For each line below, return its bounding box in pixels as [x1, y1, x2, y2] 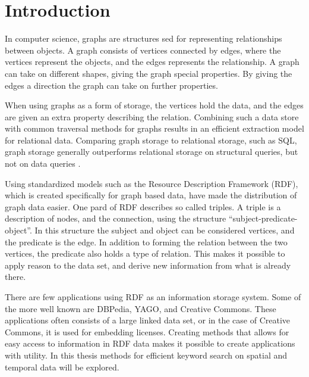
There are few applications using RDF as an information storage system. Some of [5, 291, 301, 303]
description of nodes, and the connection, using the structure [5, 212, 226, 225]
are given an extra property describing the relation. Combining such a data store [5, 110, 299, 123]
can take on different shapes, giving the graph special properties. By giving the [5, 67, 292, 79]
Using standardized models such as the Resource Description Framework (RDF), [5, 177, 298, 189]
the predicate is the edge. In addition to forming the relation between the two [5, 235, 288, 248]
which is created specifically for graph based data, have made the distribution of [5, 189, 297, 201]
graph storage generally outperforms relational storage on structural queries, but [5, 145, 298, 158]
